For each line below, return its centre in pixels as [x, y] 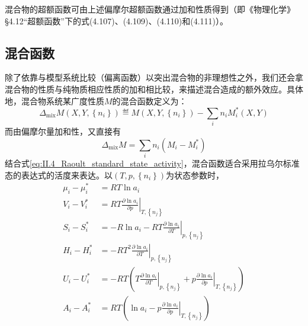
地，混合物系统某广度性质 [54, 100]
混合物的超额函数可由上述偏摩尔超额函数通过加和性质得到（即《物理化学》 [150, 9]
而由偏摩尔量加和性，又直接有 [63, 131]
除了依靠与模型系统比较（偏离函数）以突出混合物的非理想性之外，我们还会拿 [154, 77]
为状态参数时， [195, 175]
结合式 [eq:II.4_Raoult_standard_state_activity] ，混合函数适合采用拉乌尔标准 [152, 163]
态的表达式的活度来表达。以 [59, 175]
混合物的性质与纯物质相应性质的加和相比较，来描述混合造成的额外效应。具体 [154, 89]
